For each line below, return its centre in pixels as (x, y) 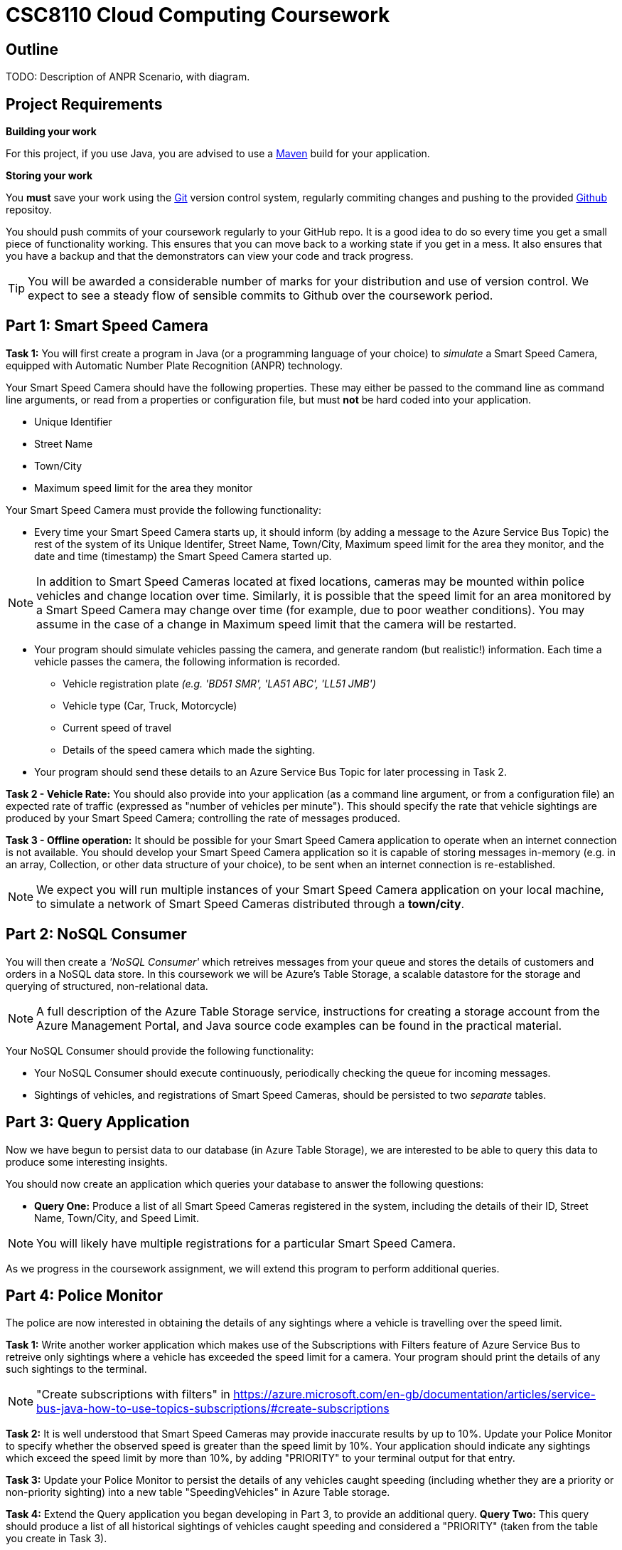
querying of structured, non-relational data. (107, 986)
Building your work (51, 132)
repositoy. (29, 210)
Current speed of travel (117, 727)
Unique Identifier (73, 421)
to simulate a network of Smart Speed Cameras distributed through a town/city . (251, 903)
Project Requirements (84, 104)
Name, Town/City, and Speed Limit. (117, 1218)
